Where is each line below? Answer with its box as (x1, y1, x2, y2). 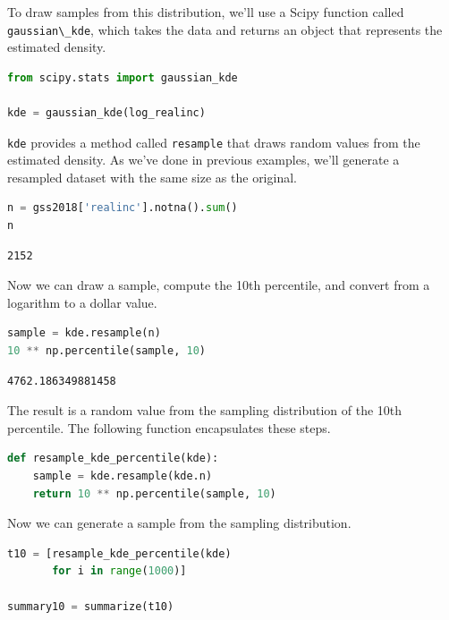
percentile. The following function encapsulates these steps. (7, 418, 331, 437)
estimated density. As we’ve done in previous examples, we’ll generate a (7, 150, 400, 169)
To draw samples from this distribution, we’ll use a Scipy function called (7, 3, 404, 21)
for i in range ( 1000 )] (52, 565, 187, 578)
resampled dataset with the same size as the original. (7, 167, 297, 186)
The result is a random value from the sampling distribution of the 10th (7, 401, 402, 420)
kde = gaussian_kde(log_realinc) (7, 106, 206, 120)
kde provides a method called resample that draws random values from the (7, 132, 420, 151)
